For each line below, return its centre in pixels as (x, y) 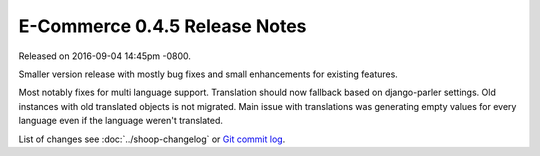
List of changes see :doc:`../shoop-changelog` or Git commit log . (152, 139)
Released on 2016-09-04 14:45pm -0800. (105, 56)
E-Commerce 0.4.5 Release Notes (162, 26)
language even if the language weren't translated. (121, 121)
